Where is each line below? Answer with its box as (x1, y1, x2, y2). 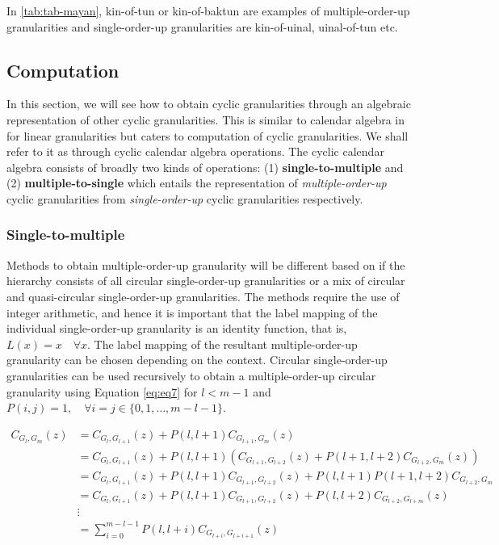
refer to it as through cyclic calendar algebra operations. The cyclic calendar (6, 143, 384, 160)
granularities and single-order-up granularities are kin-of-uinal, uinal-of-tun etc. (6, 18, 398, 35)
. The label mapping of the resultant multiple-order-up (87, 335, 358, 352)
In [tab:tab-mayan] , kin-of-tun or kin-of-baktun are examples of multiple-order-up (6, 2, 410, 19)
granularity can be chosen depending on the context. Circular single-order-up (6, 351, 388, 368)
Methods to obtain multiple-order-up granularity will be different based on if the (6, 256, 405, 273)
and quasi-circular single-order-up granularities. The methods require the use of (6, 287, 400, 304)
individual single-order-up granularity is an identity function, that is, (6, 320, 347, 337)
